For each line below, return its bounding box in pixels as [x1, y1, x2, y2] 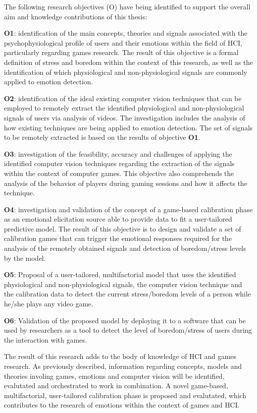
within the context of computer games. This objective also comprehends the [4, 168, 234, 178]
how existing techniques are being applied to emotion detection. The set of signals [4, 122, 253, 132]
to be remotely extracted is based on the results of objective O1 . [4, 132, 201, 142]
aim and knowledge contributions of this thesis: [4, 11, 147, 21]
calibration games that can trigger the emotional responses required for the [4, 233, 232, 243]
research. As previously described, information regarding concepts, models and [4, 361, 242, 371]
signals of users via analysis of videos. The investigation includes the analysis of [4, 112, 245, 122]
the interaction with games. [4, 334, 87, 345]
